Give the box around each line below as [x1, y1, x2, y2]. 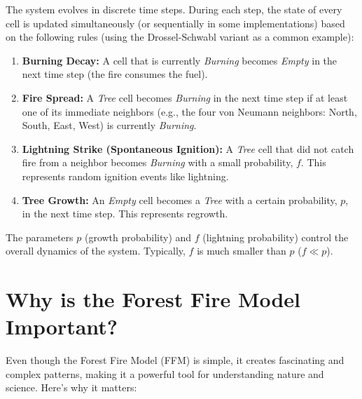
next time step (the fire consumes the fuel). [22, 67, 208, 81]
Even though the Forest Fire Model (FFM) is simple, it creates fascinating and [6, 353, 344, 367]
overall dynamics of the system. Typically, [6, 243, 186, 258]
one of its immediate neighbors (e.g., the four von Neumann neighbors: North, [22, 104, 357, 119]
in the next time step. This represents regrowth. [22, 206, 228, 221]
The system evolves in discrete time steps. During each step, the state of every [6, 2, 342, 16]
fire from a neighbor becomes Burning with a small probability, [22, 155, 293, 170]
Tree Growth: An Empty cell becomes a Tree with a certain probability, [22, 192, 337, 207]
